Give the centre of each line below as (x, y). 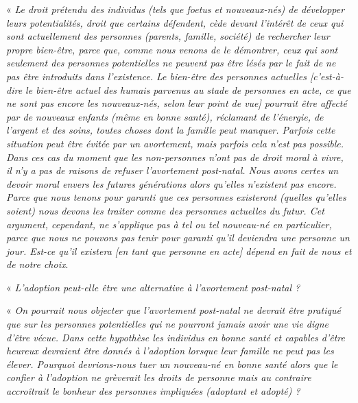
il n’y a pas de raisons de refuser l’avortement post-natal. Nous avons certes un (172, 170)
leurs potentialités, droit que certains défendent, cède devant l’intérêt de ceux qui (175, 22)
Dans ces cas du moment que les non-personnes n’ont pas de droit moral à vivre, (175, 157)
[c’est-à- (326, 76)
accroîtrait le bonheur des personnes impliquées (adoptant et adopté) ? (153, 391)
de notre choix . (37, 264)
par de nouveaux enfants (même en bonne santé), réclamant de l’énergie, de (165, 116)
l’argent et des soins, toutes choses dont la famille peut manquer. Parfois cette (171, 130)
